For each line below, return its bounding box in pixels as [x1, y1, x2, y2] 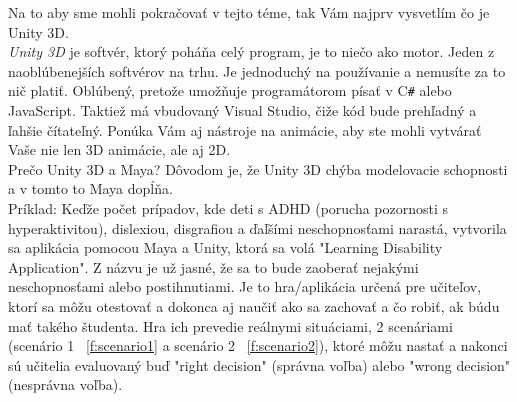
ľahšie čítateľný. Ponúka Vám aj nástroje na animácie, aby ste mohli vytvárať [8, 119, 482, 140]
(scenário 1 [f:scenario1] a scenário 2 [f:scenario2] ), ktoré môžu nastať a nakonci [8, 335, 508, 356]
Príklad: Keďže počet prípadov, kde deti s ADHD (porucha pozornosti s [8, 198, 449, 218]
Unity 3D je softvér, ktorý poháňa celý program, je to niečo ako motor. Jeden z [8, 41, 495, 62]
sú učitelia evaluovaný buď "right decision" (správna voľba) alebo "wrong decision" [8, 354, 511, 375]
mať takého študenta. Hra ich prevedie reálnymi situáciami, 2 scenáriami [8, 315, 453, 336]
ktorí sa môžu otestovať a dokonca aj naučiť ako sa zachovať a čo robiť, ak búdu [8, 295, 500, 316]
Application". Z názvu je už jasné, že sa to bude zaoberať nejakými [8, 256, 419, 277]
